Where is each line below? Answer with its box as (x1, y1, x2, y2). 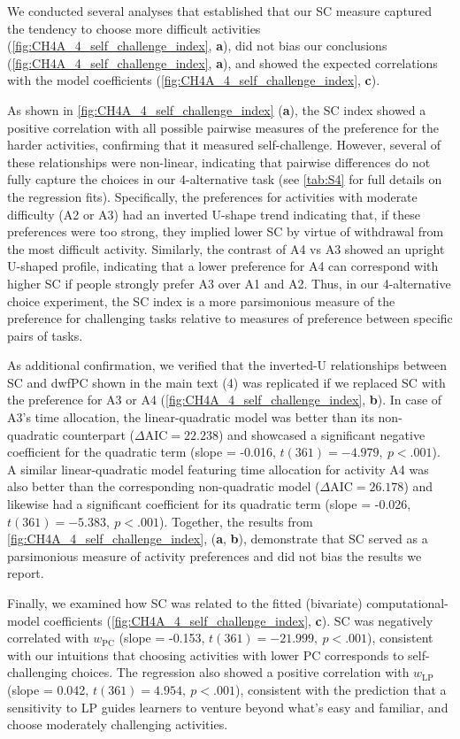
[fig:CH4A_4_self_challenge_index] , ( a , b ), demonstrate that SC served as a (7, 529, 428, 548)
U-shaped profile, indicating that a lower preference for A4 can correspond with (7, 257, 439, 275)
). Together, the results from (158, 512, 313, 530)
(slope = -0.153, (119, 628, 205, 647)
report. (7, 564, 44, 582)
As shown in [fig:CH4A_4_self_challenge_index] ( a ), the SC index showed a (7, 100, 426, 119)
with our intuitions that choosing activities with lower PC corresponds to (7, 645, 404, 664)
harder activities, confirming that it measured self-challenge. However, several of (7, 135, 441, 154)
